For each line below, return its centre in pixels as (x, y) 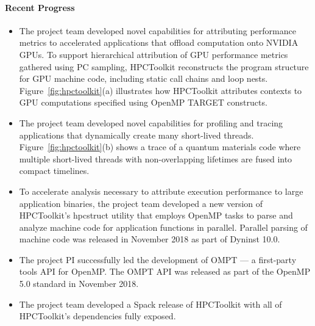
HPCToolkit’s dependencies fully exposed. (97, 316)
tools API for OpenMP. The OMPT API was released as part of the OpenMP (165, 271)
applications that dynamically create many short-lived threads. (136, 135)
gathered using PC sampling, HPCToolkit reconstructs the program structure (164, 66)
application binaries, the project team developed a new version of (141, 203)
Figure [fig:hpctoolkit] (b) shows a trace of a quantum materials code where (160, 147)
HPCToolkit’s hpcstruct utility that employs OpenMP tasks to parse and (156, 215)
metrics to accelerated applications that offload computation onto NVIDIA (159, 42)
